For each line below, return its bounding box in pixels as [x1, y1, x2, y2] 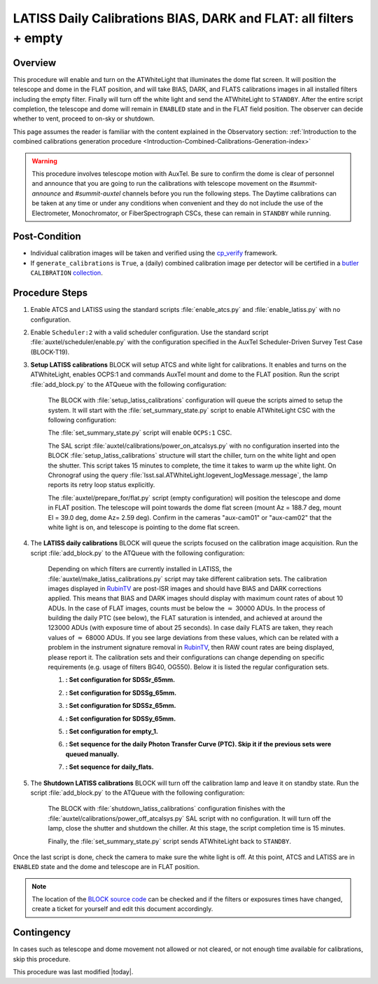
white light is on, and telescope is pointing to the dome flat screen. [48, 523, 240, 531]
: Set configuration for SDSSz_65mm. [65, 702, 176, 710]
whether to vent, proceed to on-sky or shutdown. [13, 114, 155, 123]
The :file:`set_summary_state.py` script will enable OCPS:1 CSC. [48, 428, 232, 437]
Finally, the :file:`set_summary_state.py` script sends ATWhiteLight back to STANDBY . [48, 837, 292, 845]
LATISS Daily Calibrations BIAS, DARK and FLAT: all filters [13, 11, 353, 26]
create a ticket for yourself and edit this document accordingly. [31, 905, 213, 913]
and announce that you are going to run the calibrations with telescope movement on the [31, 179, 288, 188]
